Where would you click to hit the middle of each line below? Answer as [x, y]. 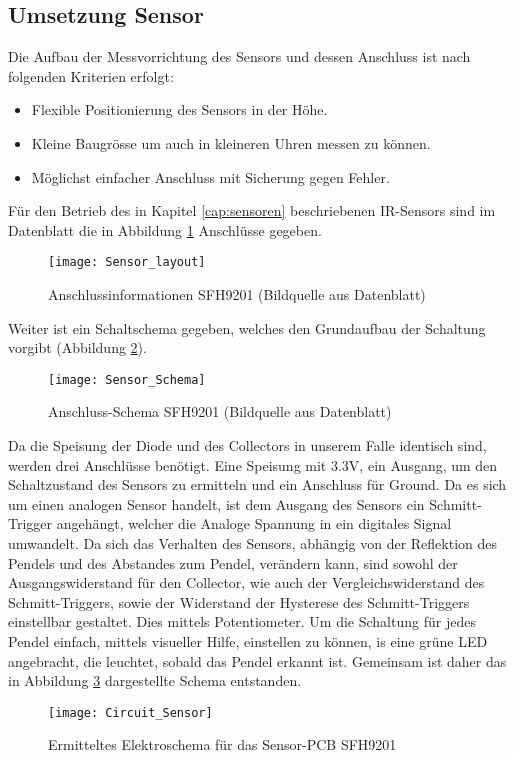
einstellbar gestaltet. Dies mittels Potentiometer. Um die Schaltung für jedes [242, 621]
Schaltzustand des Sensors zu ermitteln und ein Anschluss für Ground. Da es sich [257, 484]
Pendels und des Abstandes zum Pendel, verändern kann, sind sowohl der [233, 562]
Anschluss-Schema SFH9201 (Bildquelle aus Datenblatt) [220, 411]
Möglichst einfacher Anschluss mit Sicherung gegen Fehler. [210, 176]
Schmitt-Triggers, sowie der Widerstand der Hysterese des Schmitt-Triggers [239, 601]
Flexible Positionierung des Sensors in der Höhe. [179, 109]
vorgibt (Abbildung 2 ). [77, 347]
